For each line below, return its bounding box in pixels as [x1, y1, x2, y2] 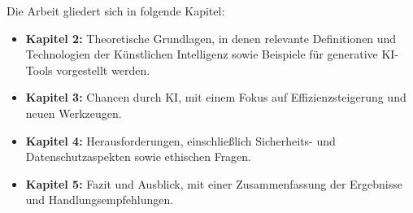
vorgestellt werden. [56, 61, 150, 78]
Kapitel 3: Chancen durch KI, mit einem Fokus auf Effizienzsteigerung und [25, 89, 406, 106]
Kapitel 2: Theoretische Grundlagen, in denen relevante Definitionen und [25, 29, 397, 46]
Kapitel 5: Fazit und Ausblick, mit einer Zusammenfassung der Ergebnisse [25, 175, 402, 192]
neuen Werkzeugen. [25, 104, 122, 121]
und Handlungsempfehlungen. [25, 191, 174, 208]
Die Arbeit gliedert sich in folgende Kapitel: [7, 2, 225, 19]
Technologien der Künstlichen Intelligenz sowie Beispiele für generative [25, 46, 378, 63]
